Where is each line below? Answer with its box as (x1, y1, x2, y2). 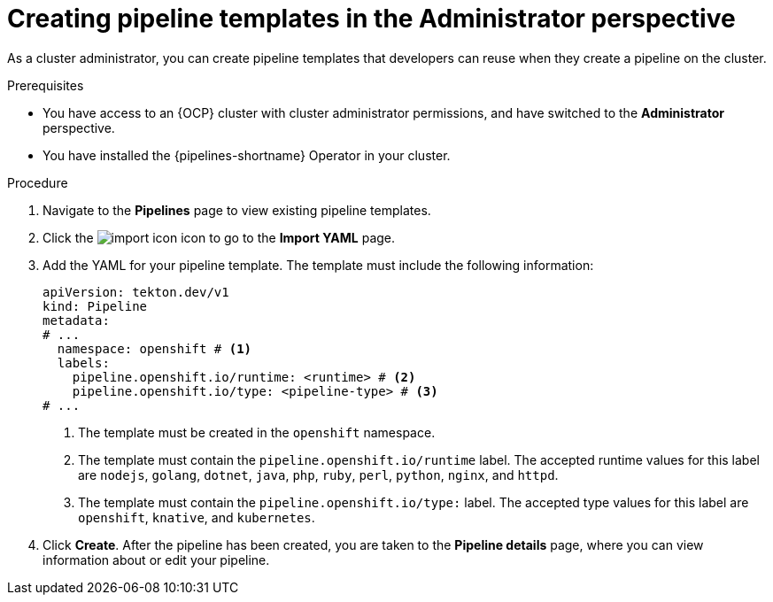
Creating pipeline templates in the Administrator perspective (7, 4, 736, 34)
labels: (57, 355, 110, 370)
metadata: (43, 313, 110, 328)
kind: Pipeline (43, 298, 148, 313)
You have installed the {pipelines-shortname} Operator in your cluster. (43, 147, 451, 163)
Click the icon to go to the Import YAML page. (43, 229, 396, 245)
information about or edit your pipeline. (43, 552, 270, 567)
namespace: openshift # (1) (57, 341, 252, 356)
